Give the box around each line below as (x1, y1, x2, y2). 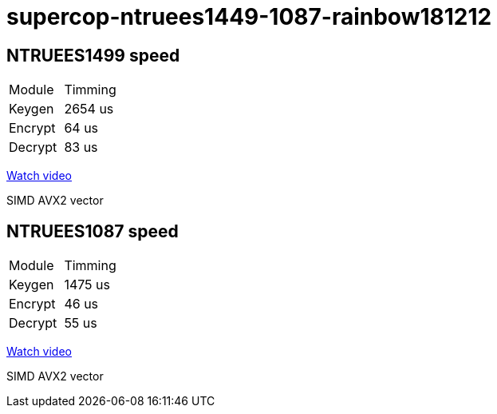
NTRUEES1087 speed (6, 221, 179, 241)
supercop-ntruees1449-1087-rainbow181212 (6, 3, 492, 30)
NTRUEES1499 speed (6, 45, 180, 66)
